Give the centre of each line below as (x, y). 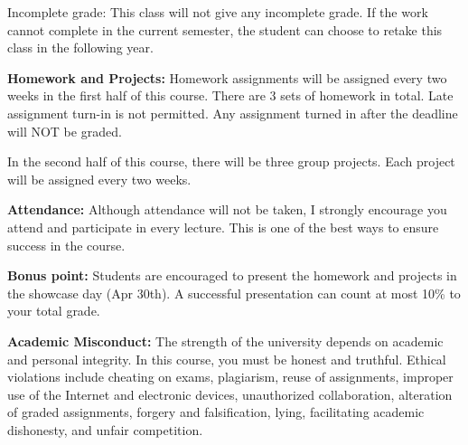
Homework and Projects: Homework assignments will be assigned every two (227, 77)
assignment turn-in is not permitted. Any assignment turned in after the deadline (233, 113)
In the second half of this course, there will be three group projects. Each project (231, 161)
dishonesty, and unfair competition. (105, 429)
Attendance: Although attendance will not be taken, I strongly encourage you (227, 209)
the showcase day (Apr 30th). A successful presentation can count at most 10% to (234, 293)
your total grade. (54, 311)
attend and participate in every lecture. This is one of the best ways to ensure (223, 227)
